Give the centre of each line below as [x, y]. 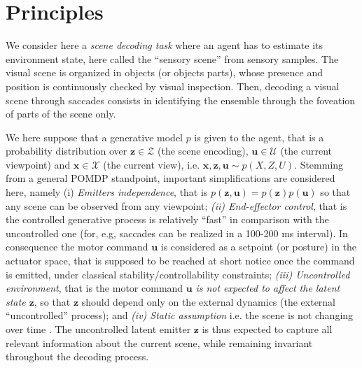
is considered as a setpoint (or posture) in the [259, 247]
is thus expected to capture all [267, 329]
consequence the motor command [77, 247]
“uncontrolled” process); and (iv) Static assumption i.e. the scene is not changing [180, 315]
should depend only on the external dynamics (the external [209, 301]
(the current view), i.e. [152, 164]
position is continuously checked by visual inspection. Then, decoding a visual [173, 86]
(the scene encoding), [203, 151]
